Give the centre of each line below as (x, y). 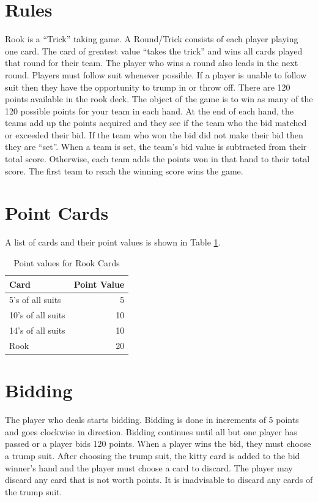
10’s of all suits (37, 315)
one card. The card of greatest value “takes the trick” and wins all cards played (154, 51)
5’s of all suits (35, 300)
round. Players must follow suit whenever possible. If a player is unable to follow (156, 74)
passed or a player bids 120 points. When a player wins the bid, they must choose (158, 444)
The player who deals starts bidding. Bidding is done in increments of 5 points (152, 420)
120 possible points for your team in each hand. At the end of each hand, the (150, 111)
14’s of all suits (37, 330)
